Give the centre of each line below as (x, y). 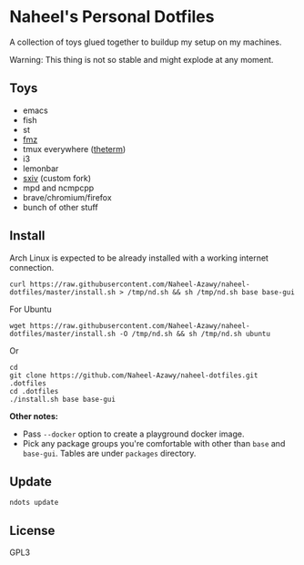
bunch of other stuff (60, 207)
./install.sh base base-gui (63, 399)
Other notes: (34, 416)
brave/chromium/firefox (67, 197)
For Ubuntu (30, 309)
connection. (32, 267)
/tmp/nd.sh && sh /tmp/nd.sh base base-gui (211, 292)
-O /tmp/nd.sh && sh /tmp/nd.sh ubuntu (195, 334)
